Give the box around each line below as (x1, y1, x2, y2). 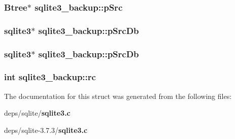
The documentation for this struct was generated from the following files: (4, 90, 232, 101)
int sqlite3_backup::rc (4, 71, 96, 83)
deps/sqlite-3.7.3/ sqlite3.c (4, 124, 88, 135)
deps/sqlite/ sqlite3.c (4, 108, 71, 118)
